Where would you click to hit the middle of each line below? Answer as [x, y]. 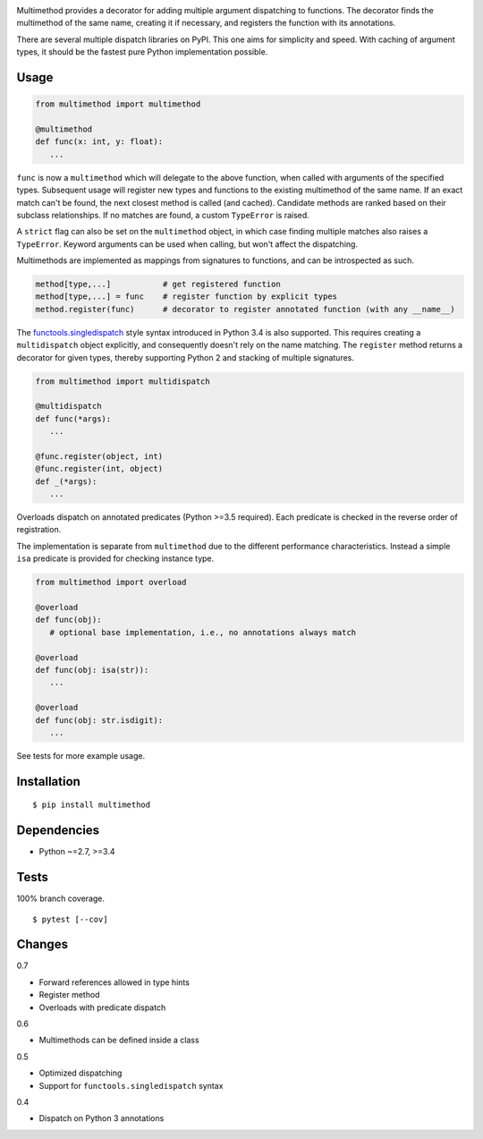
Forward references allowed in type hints [114, 982]
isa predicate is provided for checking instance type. [115, 558]
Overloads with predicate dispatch [102, 1007]
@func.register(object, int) [99, 456]
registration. [39, 530]
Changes [42, 944]
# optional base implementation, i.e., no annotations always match [203, 632]
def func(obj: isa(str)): [92, 670]
